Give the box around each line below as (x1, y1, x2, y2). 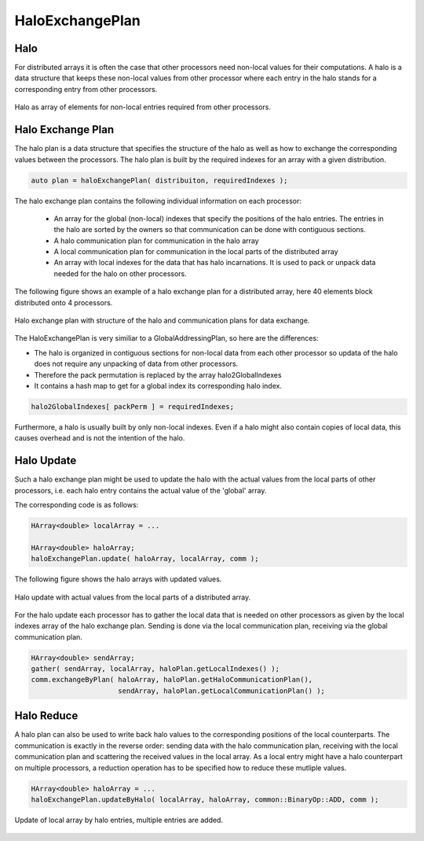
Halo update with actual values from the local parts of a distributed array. (14, 592, 251, 602)
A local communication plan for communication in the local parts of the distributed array (53, 247, 338, 256)
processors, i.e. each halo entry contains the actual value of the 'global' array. (14, 485, 267, 495)
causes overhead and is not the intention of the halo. (14, 433, 185, 443)
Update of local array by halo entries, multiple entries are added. (14, 815, 224, 824)
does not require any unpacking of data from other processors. (34, 359, 239, 369)
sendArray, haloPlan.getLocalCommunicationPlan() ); (118, 686, 326, 695)
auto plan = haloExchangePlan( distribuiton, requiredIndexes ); (31, 175, 288, 185)
